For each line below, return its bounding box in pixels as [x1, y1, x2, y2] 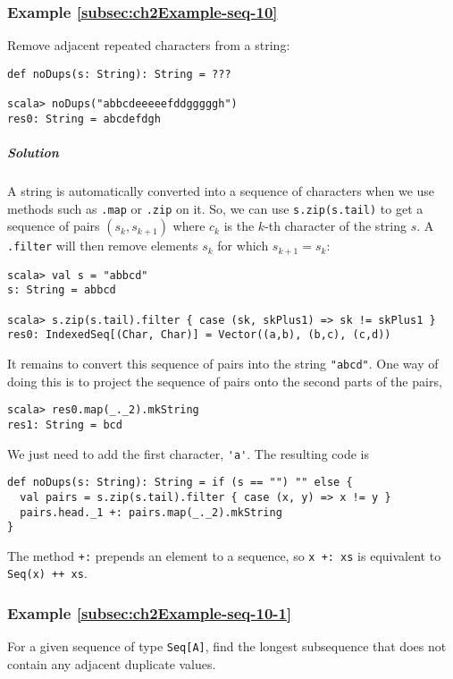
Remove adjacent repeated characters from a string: [7, 36, 290, 55]
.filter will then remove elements [7, 236, 198, 255]
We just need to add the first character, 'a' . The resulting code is [7, 444, 369, 463]
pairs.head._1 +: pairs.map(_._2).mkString [20, 505, 282, 519]
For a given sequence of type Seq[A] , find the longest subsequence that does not [7, 637, 447, 656]
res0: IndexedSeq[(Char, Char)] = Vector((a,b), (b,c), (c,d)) [7, 328, 391, 342]
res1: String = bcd [7, 418, 122, 431]
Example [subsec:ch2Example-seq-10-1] [7, 602, 292, 624]
